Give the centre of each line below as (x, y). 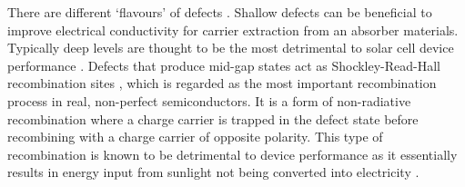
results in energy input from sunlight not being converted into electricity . (213, 172)
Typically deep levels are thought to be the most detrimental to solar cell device (231, 48)
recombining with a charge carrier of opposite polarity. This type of (195, 137)
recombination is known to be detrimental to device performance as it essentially (232, 154)
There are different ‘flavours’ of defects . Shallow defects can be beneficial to (220, 12)
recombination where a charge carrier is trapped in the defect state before (213, 118)
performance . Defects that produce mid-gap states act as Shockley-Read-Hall (224, 65)
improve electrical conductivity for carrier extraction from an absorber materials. (233, 30)
